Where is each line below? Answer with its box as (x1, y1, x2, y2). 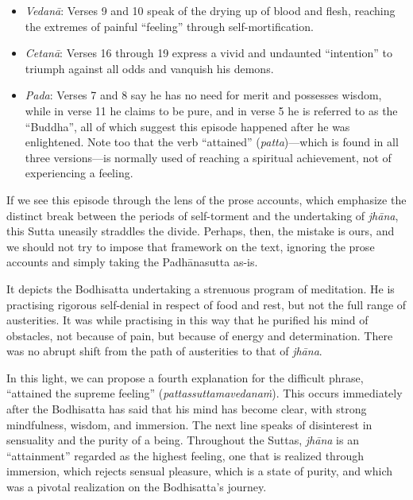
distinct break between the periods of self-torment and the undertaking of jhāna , (6, 207, 399, 223)
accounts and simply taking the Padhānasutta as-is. (6, 254, 258, 270)
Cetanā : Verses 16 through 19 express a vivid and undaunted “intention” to (25, 45, 392, 61)
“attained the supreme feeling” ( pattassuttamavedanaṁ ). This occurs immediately (6, 385, 403, 401)
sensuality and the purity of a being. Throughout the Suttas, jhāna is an (6, 432, 359, 448)
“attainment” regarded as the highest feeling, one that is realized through (6, 447, 364, 463)
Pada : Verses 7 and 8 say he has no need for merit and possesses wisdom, (25, 87, 382, 103)
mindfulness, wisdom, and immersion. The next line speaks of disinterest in (6, 416, 372, 432)
